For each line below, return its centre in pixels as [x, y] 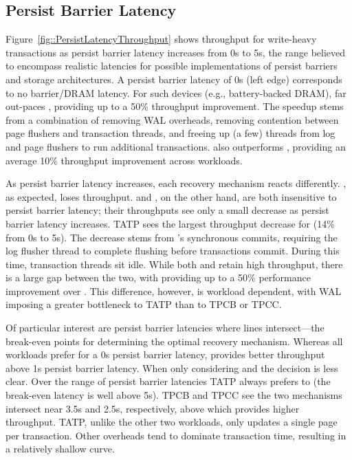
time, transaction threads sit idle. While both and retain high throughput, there [174, 264]
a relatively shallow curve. [60, 449]
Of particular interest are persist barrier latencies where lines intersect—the [165, 328]
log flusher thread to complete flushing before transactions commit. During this [173, 251]
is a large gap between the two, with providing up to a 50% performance [158, 277]
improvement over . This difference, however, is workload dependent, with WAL [174, 291]
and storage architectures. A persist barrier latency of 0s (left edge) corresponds [174, 79]
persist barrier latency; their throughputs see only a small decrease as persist [167, 210]
